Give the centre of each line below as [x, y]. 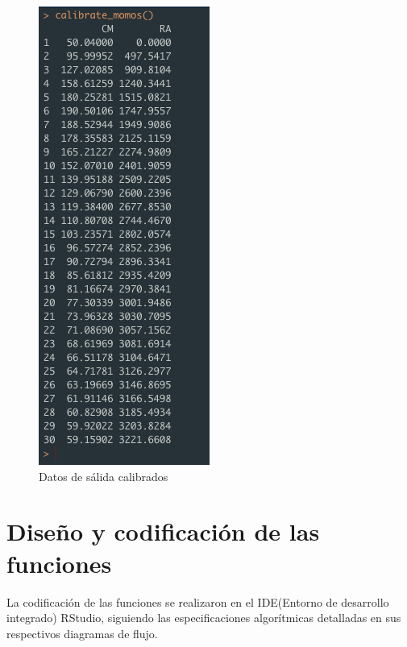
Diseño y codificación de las [163, 531]
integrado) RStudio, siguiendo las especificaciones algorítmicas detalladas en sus [204, 618]
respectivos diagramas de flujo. [82, 633]
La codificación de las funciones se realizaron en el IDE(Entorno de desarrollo [198, 601]
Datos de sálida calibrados [104, 476]
